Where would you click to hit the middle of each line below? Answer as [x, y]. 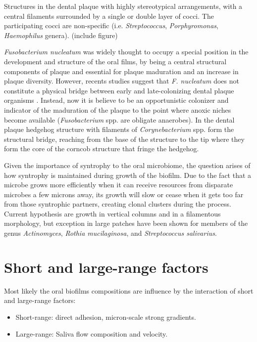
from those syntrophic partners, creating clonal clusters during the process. [118, 204]
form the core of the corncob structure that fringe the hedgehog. [102, 149]
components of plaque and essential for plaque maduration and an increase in [121, 71]
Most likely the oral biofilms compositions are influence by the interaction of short [129, 290]
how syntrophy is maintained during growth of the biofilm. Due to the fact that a [128, 175]
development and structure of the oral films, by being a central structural [115, 61]
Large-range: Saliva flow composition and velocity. [92, 333]
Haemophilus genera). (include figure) [61, 35]
